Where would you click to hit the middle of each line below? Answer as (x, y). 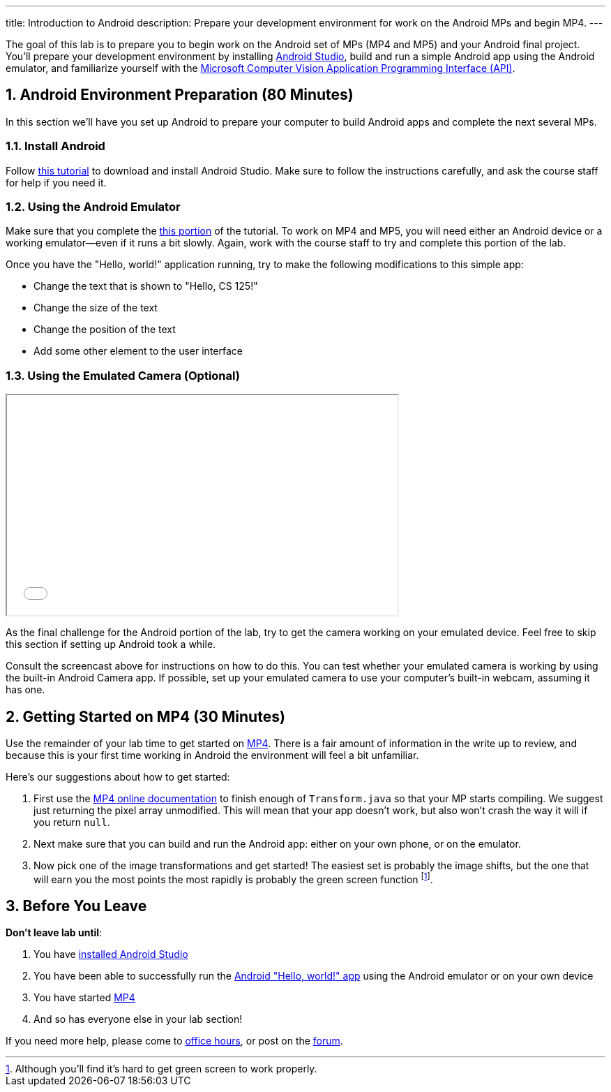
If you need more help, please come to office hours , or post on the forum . (174, 1041)
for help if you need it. (56, 182)
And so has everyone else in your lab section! (138, 1019)
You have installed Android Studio (111, 954)
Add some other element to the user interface (138, 351)
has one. (25, 690)
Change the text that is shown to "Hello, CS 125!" (146, 286)
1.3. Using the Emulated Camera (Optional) (123, 375)
